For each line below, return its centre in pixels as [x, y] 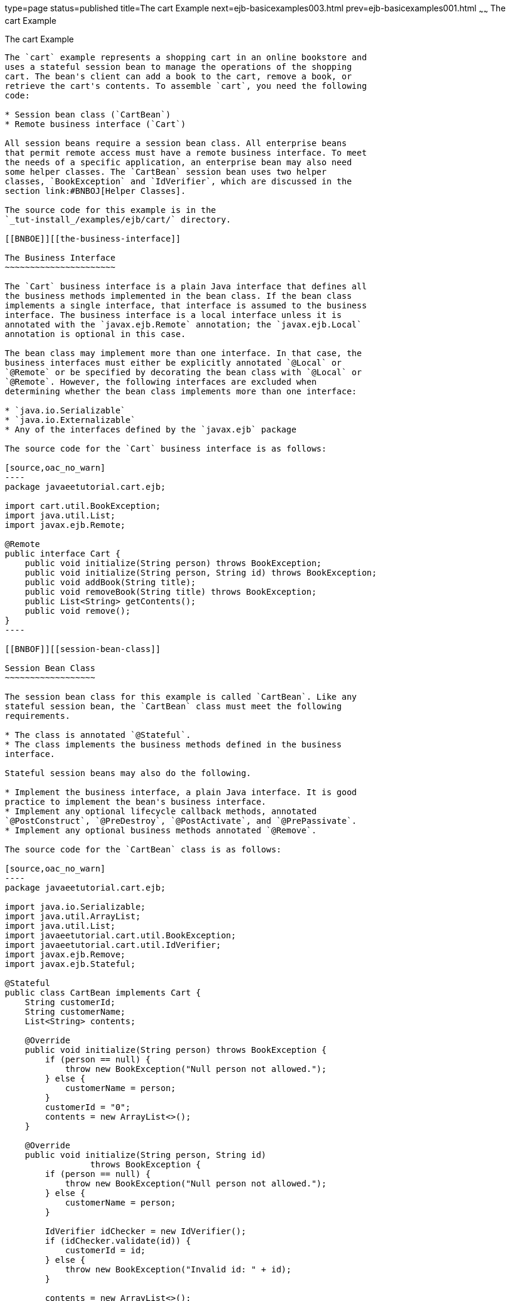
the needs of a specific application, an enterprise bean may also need [178, 162]
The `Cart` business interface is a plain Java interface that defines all [186, 286]
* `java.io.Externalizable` [70, 420]
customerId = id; [106, 1250]
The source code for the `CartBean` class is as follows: [143, 849]
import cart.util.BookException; [83, 506]
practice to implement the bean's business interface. [136, 801]
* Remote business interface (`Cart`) [95, 124]
